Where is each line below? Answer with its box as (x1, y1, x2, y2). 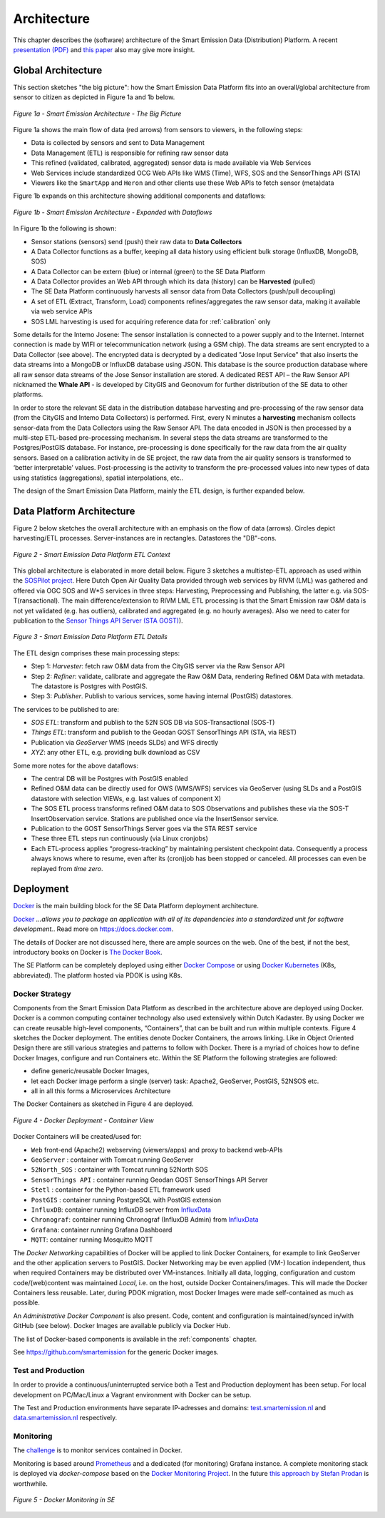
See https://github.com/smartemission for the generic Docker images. (13, 1348, 219, 1357)
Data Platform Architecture (13, 505, 135, 517)
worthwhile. (13, 1479, 48, 1488)
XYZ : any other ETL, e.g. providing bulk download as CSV (31, 748, 200, 757)
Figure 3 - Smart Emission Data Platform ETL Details (13, 633, 168, 641)
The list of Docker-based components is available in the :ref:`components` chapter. (13, 1334, 257, 1343)
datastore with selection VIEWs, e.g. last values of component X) (31, 794, 221, 803)
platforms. (13, 390, 43, 399)
